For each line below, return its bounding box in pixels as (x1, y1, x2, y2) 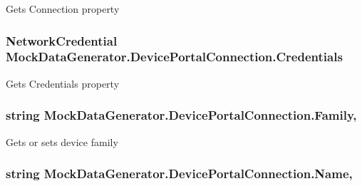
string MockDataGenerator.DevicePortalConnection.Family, (6, 106, 357, 124)
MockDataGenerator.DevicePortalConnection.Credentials (6, 48, 343, 66)
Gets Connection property (6, 1, 120, 16)
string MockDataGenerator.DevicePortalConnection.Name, (6, 165, 353, 182)
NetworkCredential (6, 31, 118, 49)
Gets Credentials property (6, 76, 120, 91)
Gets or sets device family (6, 134, 118, 149)
